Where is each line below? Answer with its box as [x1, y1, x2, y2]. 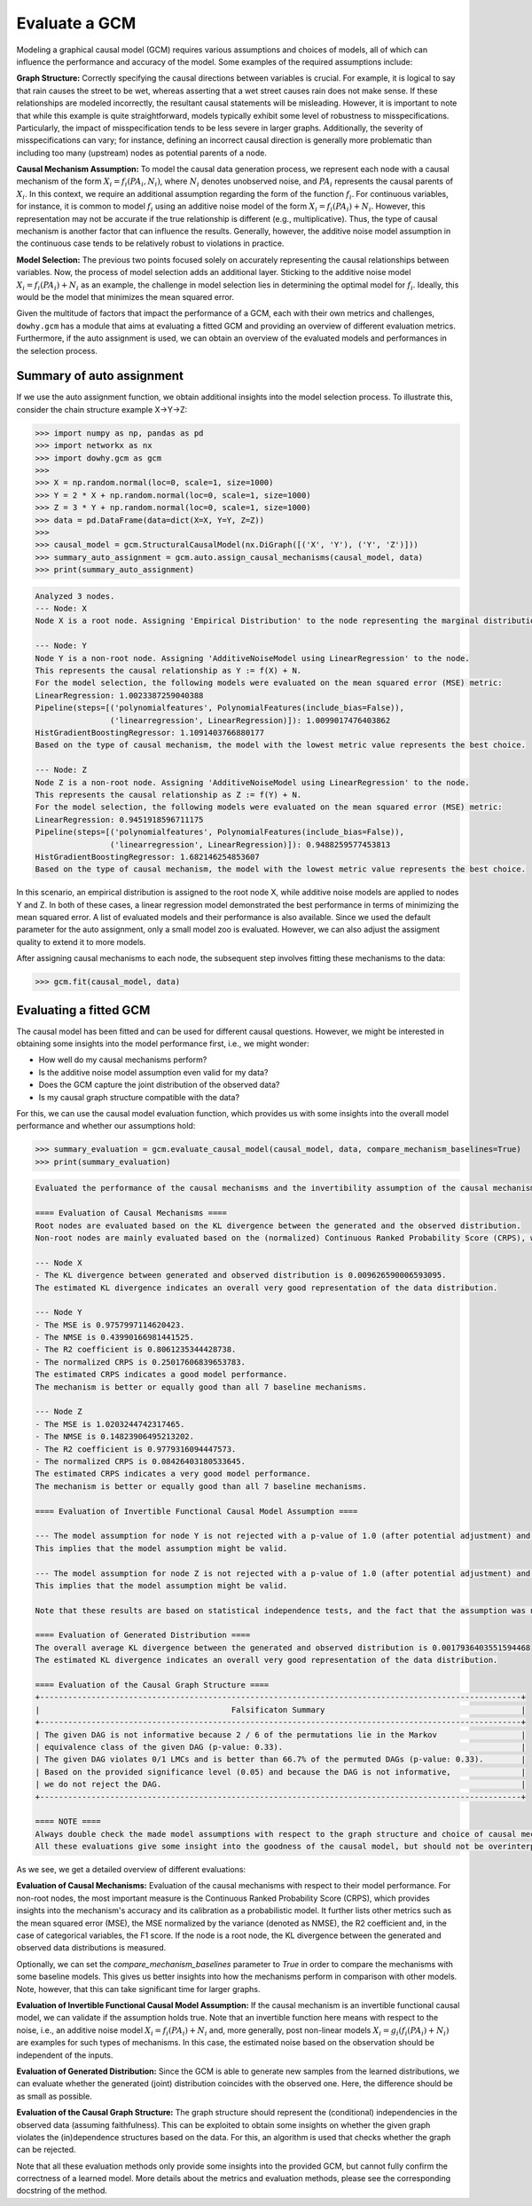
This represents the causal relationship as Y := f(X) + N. [35, 666, 302, 676]
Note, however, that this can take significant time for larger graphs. [16, 1983, 261, 1994]
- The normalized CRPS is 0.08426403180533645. [35, 1456, 246, 1466]
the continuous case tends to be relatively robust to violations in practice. [16, 238, 285, 248]
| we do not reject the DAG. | [35, 1779, 527, 1790]
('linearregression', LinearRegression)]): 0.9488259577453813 [109, 839, 391, 849]
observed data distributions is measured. [16, 1942, 167, 1953]
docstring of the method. [16, 2186, 108, 2196]
